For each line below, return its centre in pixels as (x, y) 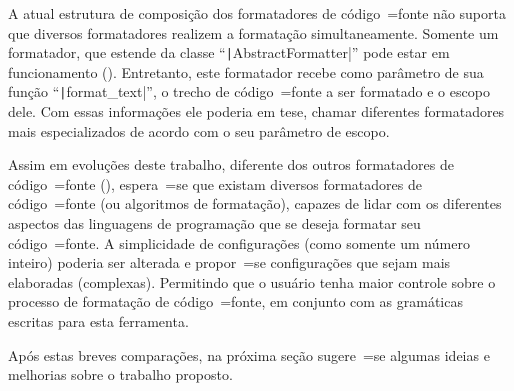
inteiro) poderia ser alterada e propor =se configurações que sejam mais (229, 262)
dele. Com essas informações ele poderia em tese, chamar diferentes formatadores (256, 111)
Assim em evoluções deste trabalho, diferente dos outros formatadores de (231, 164)
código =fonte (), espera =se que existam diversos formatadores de (215, 183)
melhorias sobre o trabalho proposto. (120, 374)
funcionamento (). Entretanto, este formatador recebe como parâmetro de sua (246, 71)
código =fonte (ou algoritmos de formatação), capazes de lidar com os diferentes (255, 203)
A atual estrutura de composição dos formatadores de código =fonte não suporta (257, 13)
